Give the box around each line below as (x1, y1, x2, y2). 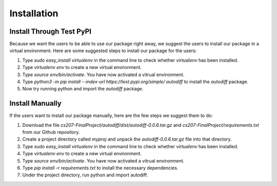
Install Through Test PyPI (9, 27, 92, 36)
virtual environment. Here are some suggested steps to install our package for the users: (9, 48, 197, 54)
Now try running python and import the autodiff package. (22, 86, 144, 92)
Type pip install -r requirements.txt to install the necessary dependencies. (22, 165, 179, 171)
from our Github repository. (22, 129, 80, 135)
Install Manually (9, 99, 62, 108)
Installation (9, 8, 58, 19)
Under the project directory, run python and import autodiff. (22, 172, 148, 178)
